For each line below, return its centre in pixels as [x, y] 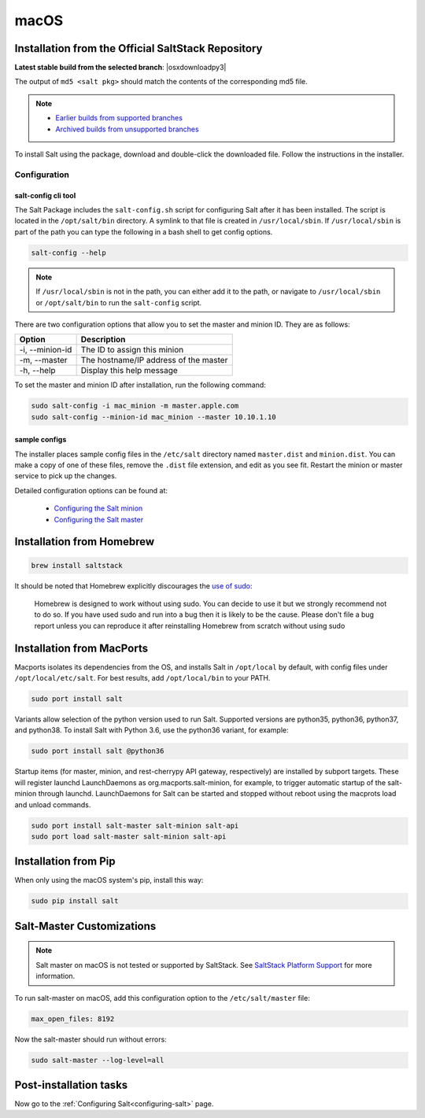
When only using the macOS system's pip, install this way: [109, 880]
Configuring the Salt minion [98, 508]
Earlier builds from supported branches [119, 118]
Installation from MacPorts [81, 648]
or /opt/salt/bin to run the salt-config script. [119, 302]
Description [103, 340]
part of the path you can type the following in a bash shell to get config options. [144, 231]
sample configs [41, 440]
